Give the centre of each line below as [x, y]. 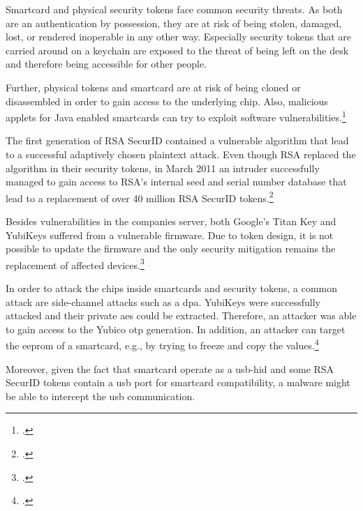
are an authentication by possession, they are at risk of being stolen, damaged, [174, 23]
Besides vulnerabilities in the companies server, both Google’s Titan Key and [171, 221]
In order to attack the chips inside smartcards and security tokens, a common [172, 288]
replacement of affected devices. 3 [75, 264]
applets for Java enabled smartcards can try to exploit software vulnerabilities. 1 [176, 116]
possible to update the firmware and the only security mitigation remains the [171, 249]
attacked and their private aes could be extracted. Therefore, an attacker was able [181, 315]
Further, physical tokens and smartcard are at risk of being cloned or [153, 87]
